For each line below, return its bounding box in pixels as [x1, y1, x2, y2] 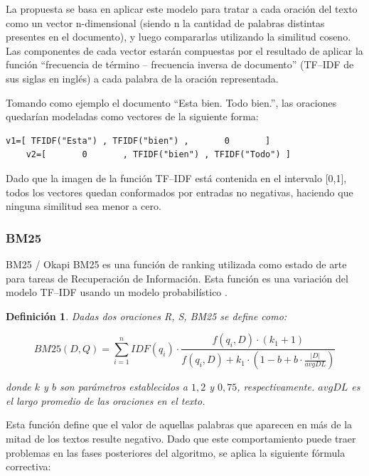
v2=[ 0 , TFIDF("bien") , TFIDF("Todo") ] [26, 149, 291, 160]
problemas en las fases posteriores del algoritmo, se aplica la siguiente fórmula [6, 445, 346, 460]
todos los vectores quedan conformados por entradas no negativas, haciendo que [6, 184, 353, 199]
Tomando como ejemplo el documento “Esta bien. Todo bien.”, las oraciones [6, 95, 337, 110]
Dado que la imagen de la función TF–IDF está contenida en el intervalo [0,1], [6, 170, 347, 185]
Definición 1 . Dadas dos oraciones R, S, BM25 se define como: [6, 308, 287, 323]
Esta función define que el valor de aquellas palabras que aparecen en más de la [6, 417, 353, 432]
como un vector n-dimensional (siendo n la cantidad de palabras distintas [6, 15, 325, 30]
